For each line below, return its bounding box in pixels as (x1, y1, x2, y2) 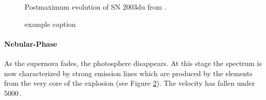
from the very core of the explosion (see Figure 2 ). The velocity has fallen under (4, 78, 255, 88)
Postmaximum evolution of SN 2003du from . (25, 2, 167, 12)
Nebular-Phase (4, 38, 57, 49)
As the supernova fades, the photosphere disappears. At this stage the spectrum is (4, 57, 262, 68)
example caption (25, 18, 76, 29)
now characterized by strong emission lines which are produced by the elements (4, 68, 253, 78)
